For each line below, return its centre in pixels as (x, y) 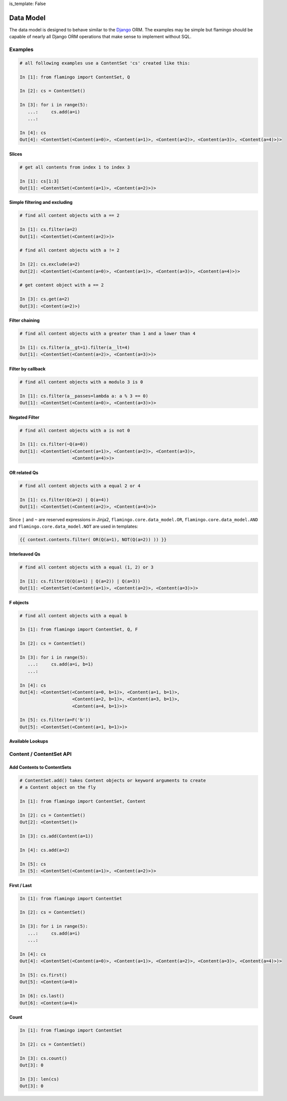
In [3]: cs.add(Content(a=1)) (56, 836)
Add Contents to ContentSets (40, 767)
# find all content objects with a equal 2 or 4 (80, 486)
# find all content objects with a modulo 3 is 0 (81, 382)
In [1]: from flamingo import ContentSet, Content (83, 801)
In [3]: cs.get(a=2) (45, 299)
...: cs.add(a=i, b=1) (60, 664)
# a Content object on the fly (58, 787)
